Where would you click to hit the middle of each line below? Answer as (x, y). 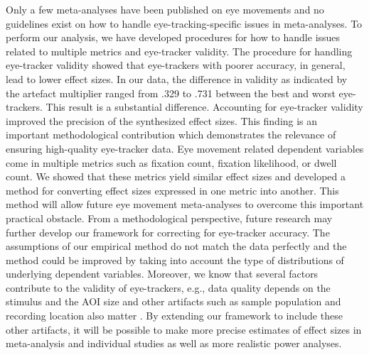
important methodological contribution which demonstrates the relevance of (171, 135)
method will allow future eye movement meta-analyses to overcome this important (185, 204)
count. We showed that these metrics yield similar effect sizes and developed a (176, 176)
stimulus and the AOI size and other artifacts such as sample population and (173, 301)
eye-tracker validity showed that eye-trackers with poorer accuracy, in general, (176, 65)
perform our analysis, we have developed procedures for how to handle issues (173, 37)
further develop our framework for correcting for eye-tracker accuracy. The (168, 232)
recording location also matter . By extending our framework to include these (174, 316)
